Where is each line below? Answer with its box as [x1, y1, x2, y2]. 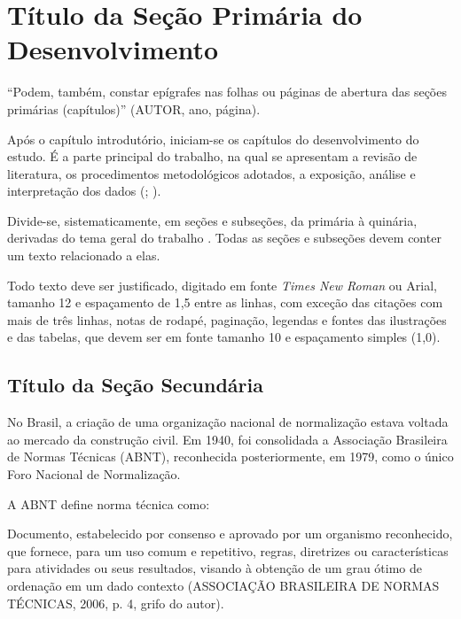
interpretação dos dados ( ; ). [7, 182, 161, 200]
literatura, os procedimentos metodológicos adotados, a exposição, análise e [7, 164, 416, 182]
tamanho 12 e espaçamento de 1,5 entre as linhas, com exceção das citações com [7, 293, 443, 312]
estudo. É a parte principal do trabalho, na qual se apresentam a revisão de [7, 147, 418, 166]
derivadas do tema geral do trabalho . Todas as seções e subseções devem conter [7, 228, 441, 247]
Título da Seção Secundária [7, 371, 264, 398]
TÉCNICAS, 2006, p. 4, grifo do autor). [7, 593, 224, 612]
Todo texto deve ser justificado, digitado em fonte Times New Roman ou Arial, [7, 275, 437, 294]
